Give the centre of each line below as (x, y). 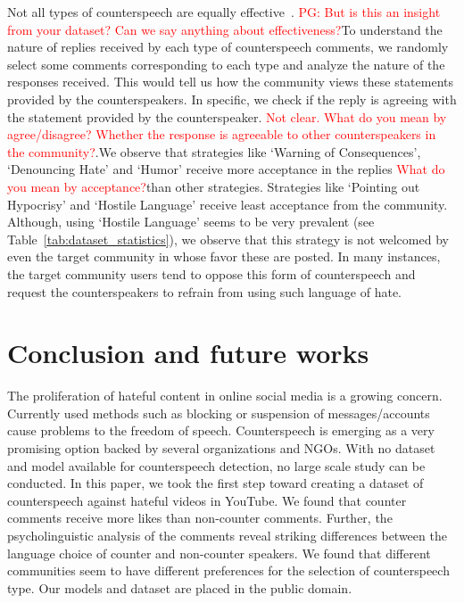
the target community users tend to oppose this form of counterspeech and (211, 273)
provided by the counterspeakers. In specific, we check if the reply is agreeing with (232, 99)
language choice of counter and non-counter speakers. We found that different (219, 553)
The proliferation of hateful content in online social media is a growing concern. (225, 396)
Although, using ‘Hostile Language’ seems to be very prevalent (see (191, 222)
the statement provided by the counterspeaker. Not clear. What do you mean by (227, 116)
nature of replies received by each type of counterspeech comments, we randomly (228, 47)
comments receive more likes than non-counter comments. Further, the (200, 518)
